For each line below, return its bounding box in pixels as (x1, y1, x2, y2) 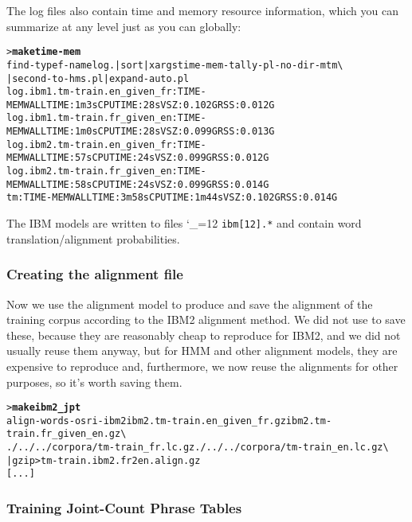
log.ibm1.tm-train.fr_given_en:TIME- (6, 112, 206, 124)
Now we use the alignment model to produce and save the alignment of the (6, 295, 373, 312)
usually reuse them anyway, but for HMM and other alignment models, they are (6, 342, 398, 359)
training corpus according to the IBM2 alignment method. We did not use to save (6, 311, 406, 328)
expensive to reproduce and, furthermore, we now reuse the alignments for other (6, 357, 398, 374)
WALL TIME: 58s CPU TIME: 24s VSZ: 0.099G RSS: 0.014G (23, 178, 269, 190)
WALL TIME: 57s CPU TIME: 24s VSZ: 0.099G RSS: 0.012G (23, 152, 269, 164)
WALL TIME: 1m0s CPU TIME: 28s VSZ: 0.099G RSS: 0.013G (23, 126, 275, 138)
